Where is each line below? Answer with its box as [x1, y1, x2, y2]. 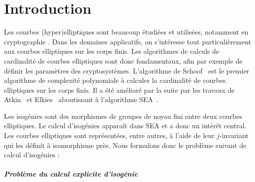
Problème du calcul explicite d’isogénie [4, 169, 138, 179]
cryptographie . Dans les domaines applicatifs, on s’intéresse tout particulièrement [4, 36, 252, 46]
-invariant [219, 130, 249, 141]
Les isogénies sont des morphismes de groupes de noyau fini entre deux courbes [4, 110, 242, 121]
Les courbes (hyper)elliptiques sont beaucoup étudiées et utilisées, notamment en [4, 27, 249, 37]
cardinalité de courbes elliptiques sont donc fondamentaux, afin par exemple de [4, 55, 243, 66]
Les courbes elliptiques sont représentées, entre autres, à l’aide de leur [4, 130, 215, 141]
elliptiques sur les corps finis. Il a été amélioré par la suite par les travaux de [4, 84, 235, 95]
